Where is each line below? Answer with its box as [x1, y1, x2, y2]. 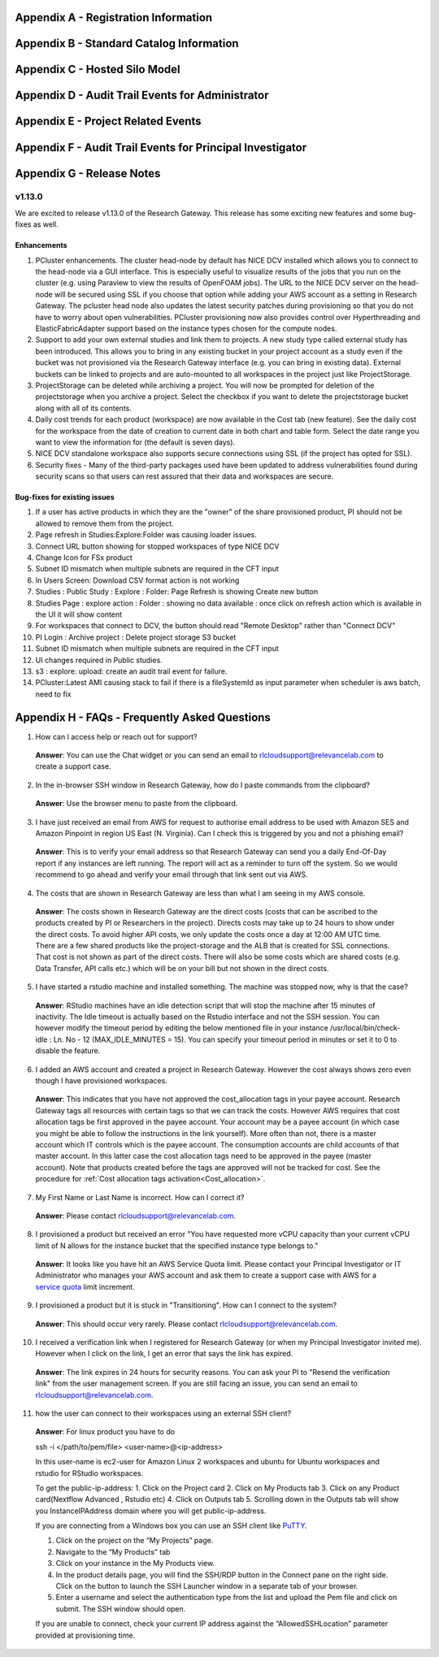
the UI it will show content [35, 609, 122, 619]
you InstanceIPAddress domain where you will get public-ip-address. [35, 1506, 267, 1516]
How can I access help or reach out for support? [35, 731, 198, 741]
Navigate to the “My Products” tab [55, 1546, 171, 1556]
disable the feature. [35, 1046, 101, 1056]
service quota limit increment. [35, 1282, 136, 1291]
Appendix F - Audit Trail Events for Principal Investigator [15, 141, 307, 154]
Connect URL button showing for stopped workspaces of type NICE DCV [35, 541, 280, 551]
